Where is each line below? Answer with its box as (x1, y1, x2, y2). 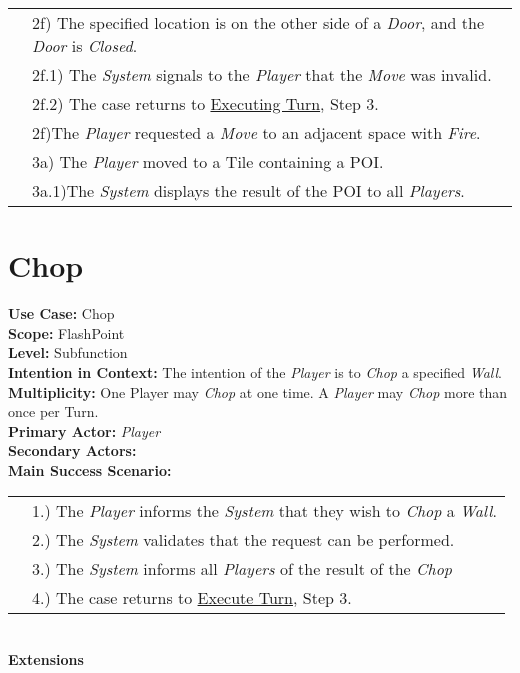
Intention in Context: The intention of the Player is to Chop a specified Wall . (8, 361, 502, 382)
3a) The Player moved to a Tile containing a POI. (32, 150, 384, 173)
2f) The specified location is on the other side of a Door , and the (32, 11, 485, 34)
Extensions (8, 649, 84, 670)
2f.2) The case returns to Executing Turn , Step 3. (32, 92, 379, 115)
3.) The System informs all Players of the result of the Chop (32, 557, 453, 581)
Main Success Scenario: (8, 459, 172, 480)
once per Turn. (8, 401, 99, 422)
